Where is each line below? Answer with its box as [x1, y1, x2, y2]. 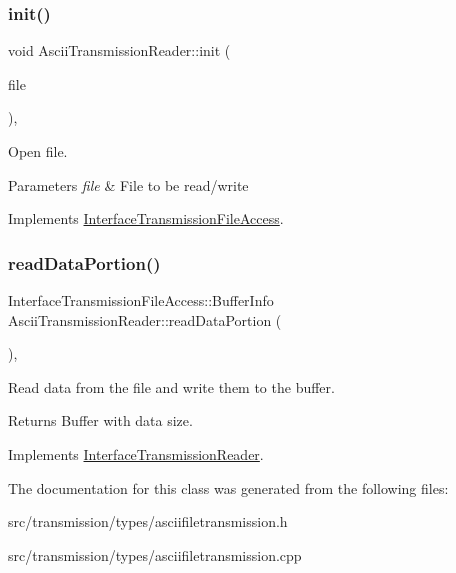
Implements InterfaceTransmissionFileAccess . [8, 208, 284, 229]
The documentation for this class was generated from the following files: [8, 477, 449, 498]
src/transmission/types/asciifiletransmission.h [8, 511, 288, 532]
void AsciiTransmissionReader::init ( [8, 40, 231, 61]
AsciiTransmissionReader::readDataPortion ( [8, 309, 282, 330]
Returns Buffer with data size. [8, 410, 193, 431]
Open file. [8, 141, 68, 161]
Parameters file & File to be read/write [8, 174, 249, 195]
